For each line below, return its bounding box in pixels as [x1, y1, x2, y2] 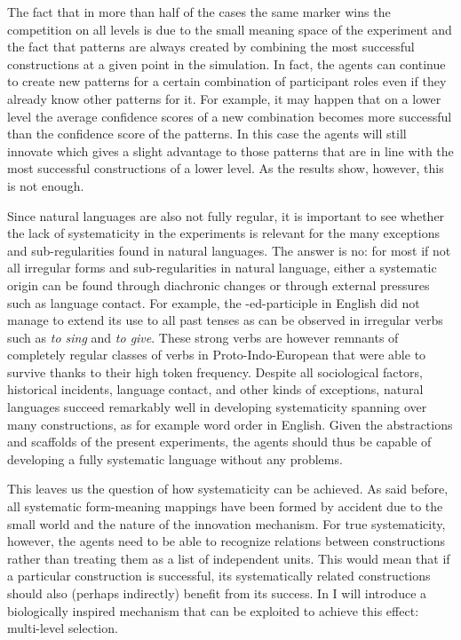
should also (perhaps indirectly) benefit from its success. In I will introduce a [7, 584, 427, 602]
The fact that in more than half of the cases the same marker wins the [7, 3, 391, 20]
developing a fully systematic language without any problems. [7, 449, 343, 468]
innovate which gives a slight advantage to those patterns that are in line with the [7, 141, 454, 160]
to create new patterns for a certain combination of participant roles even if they [7, 72, 447, 91]
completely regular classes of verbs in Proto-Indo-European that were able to [7, 345, 426, 364]
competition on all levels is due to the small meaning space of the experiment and [7, 20, 452, 38]
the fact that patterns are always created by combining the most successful [7, 37, 415, 56]
